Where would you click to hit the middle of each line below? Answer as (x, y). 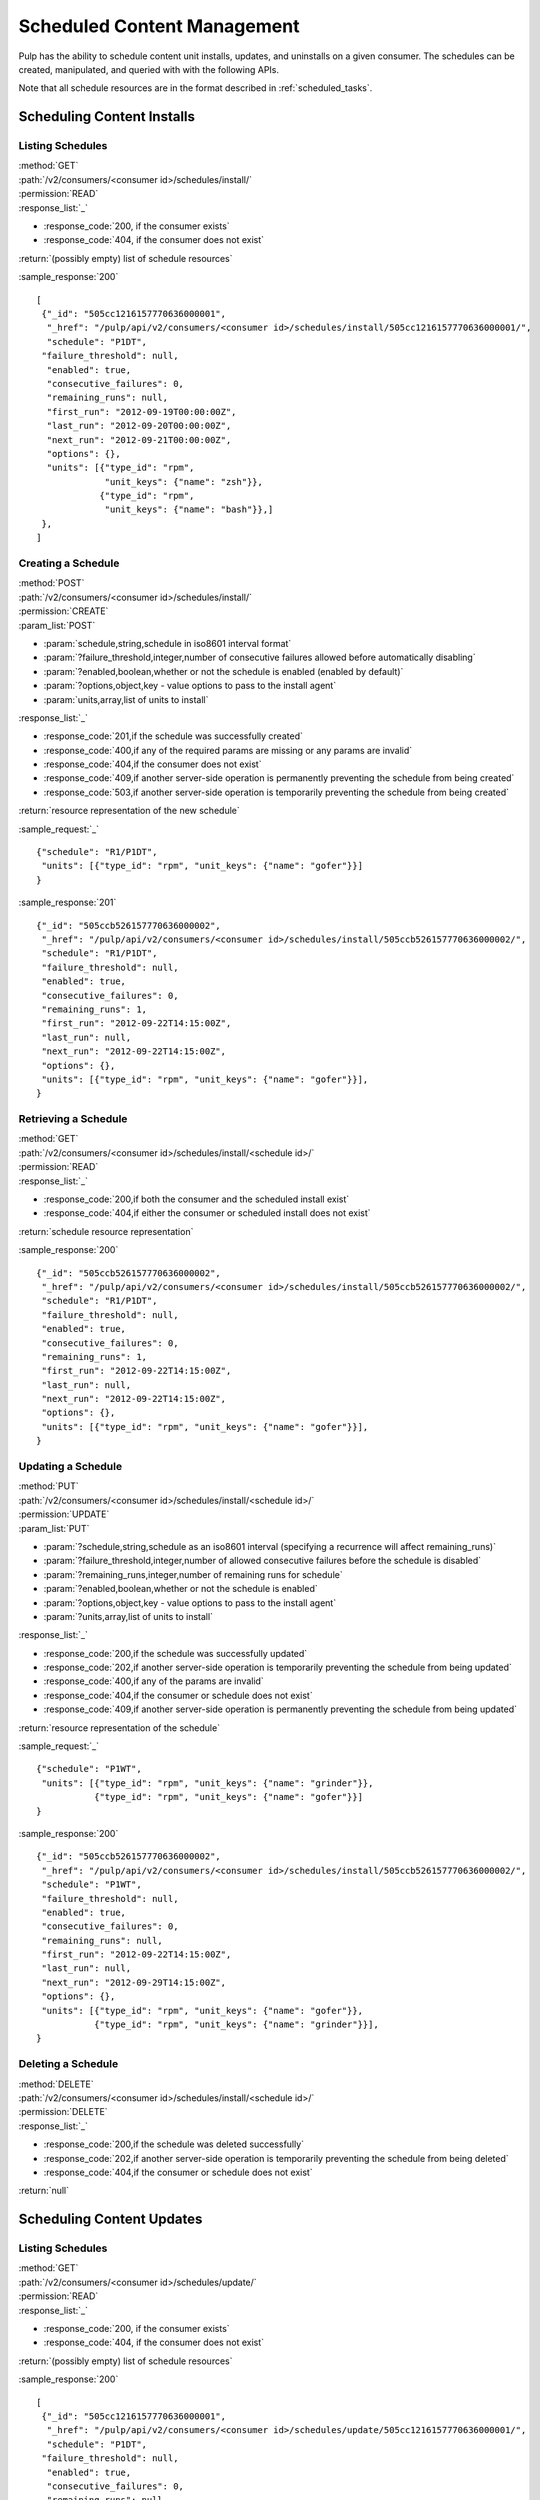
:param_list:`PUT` (54, 1528)
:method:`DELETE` (56, 2084)
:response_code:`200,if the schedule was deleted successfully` (174, 2144)
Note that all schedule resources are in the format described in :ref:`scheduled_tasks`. (195, 88)
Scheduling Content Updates (110, 2219)
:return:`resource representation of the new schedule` (129, 811)
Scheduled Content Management (159, 26)
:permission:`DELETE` (63, 2112)
